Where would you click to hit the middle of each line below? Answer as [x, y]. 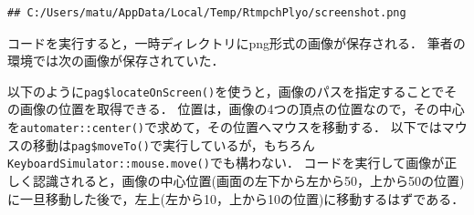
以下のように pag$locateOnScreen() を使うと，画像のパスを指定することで [226, 91]
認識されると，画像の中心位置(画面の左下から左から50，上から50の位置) [248, 180]
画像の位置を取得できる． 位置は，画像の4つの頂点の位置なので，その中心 [242, 109]
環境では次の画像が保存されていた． [116, 61]
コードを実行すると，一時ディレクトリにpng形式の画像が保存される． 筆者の [237, 42]
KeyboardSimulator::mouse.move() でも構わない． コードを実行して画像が [226, 163]
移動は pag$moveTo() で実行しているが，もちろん [174, 144]
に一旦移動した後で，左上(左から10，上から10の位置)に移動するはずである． [236, 198]
